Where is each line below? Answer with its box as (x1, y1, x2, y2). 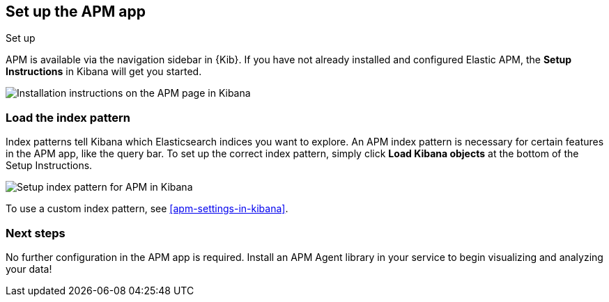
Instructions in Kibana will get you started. (6, 65, 202, 78)
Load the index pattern (6, 110, 131, 125)
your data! (6, 262, 52, 275)
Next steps (6, 225, 65, 240)
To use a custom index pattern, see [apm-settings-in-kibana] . (6, 202, 288, 215)
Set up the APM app (6, 3, 146, 20)
